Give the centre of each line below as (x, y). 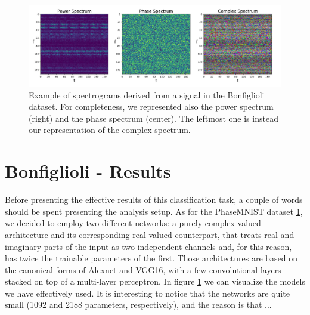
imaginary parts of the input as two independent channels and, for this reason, (148, 246)
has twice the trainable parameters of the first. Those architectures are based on (151, 258)
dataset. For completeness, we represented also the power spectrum (151, 106)
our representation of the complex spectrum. (110, 130)
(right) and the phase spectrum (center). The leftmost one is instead (154, 118)
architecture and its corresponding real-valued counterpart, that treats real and (150, 234)
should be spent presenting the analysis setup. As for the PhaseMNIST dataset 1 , (154, 211)
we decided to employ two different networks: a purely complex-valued (133, 223)
